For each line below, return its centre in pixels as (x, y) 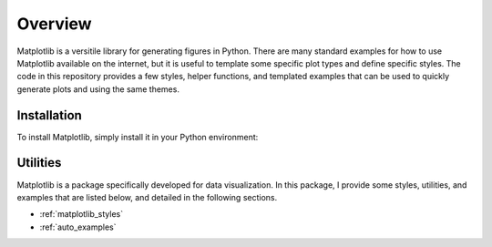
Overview (54, 24)
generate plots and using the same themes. (98, 89)
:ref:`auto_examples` (78, 227)
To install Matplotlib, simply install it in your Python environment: (138, 137)
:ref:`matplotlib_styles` (81, 214)
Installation (49, 115)
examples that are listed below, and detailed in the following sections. (147, 197)
